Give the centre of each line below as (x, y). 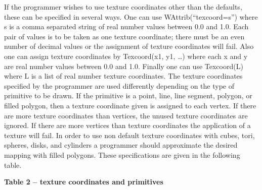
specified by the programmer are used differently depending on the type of (119, 85)
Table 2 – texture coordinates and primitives (84, 182)
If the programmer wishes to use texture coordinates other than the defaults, (123, 7)
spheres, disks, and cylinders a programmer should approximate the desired (121, 145)
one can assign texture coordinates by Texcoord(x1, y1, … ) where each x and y (126, 56)
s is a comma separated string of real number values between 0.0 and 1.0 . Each (126, 26)
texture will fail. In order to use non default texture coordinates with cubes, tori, (129, 135)
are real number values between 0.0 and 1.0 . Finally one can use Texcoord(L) (124, 66)
